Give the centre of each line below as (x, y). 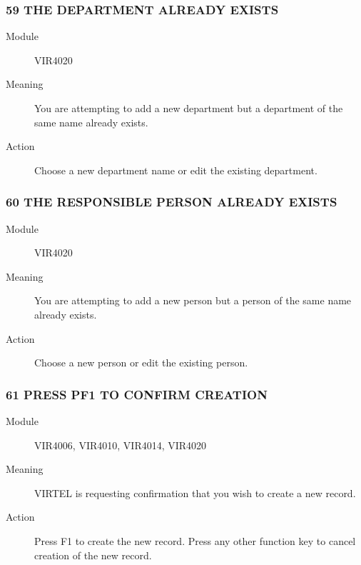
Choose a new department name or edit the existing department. (176, 170)
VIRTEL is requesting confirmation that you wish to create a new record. (195, 492)
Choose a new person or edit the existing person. (141, 362)
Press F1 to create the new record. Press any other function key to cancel (195, 540)
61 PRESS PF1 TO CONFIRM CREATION (137, 394)
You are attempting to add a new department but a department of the (189, 108)
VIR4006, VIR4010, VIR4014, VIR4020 (121, 445)
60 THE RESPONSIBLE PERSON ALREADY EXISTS (172, 202)
